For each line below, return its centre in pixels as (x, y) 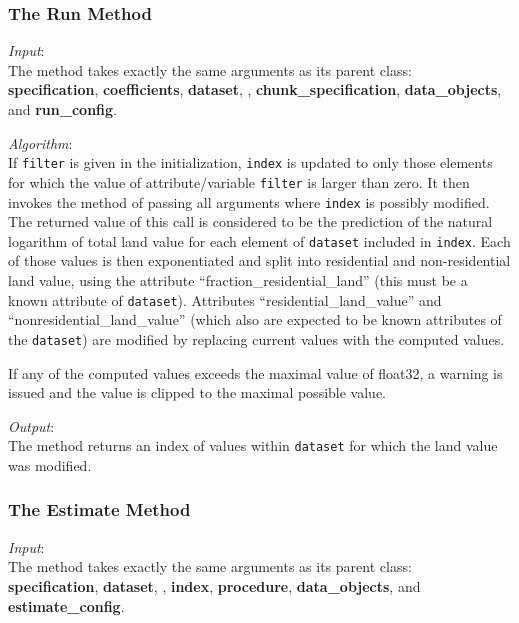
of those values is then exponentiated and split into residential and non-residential (259, 260)
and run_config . (62, 109)
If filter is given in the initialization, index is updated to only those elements (250, 162)
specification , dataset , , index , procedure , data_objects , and (214, 585)
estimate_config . (66, 605)
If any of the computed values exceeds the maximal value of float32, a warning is (255, 372)
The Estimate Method (99, 509)
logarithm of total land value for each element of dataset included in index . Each (259, 240)
